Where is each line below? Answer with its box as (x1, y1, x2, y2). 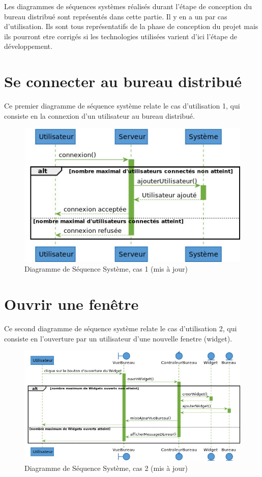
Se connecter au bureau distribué (4, 71, 242, 92)
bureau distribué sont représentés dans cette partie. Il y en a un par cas (4, 11, 227, 21)
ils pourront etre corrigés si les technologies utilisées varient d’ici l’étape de (4, 31, 238, 41)
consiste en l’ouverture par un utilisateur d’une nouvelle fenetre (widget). (4, 333, 232, 343)
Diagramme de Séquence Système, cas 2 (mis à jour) (24, 462, 188, 473)
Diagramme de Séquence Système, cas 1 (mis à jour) (24, 263, 188, 274)
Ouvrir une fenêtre (4, 294, 139, 314)
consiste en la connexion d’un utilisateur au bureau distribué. (4, 110, 195, 121)
